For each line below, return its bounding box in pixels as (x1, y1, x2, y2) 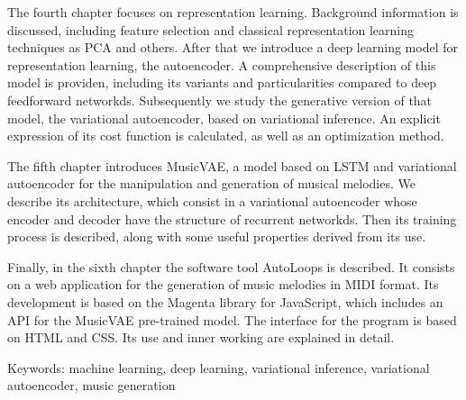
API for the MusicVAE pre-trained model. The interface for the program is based (7, 310, 457, 329)
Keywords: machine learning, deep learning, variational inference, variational (7, 358, 430, 377)
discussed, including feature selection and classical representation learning (7, 20, 415, 39)
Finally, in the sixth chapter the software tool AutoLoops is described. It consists (7, 257, 455, 276)
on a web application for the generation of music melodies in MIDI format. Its (7, 275, 439, 294)
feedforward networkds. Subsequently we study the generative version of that (7, 90, 433, 109)
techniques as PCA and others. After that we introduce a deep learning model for (7, 38, 458, 57)
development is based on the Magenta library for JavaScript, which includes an (7, 292, 443, 311)
